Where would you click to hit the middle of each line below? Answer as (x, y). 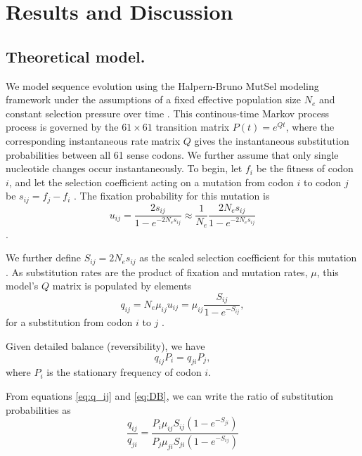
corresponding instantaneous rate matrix (93, 140)
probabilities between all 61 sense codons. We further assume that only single (172, 154)
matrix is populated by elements (122, 286)
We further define (44, 258)
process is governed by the (62, 127)
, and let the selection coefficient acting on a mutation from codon (151, 182)
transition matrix (193, 127)
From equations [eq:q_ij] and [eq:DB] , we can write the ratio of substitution (170, 396)
